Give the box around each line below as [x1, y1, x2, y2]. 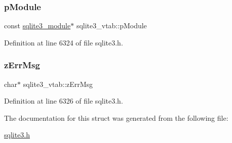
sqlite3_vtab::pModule [76, 20, 147, 31]
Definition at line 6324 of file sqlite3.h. [4, 37, 123, 47]
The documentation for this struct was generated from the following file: [4, 112, 228, 123]
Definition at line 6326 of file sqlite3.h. [4, 96, 123, 106]
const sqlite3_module [4, 20, 71, 31]
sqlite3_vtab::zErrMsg [23, 78, 93, 89]
